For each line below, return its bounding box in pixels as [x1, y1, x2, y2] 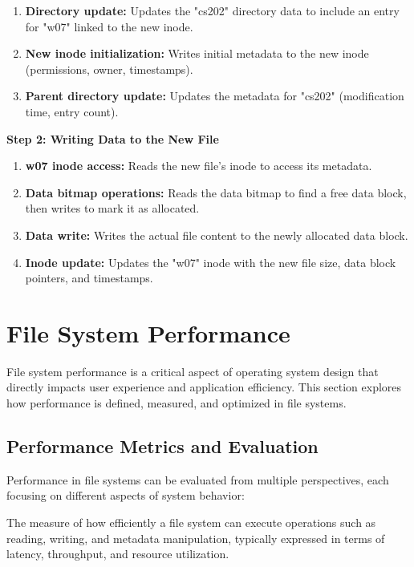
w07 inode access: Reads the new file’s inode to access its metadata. [25, 157, 372, 174]
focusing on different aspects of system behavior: [6, 487, 245, 504]
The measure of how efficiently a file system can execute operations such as [6, 514, 376, 531]
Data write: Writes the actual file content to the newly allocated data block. [25, 226, 408, 243]
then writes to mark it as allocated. [25, 200, 200, 217]
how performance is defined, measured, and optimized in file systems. [6, 395, 347, 411]
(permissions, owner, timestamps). [25, 60, 193, 77]
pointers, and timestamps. [25, 269, 153, 286]
